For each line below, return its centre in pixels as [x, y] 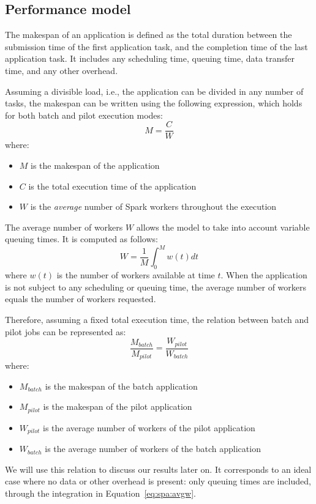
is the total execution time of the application [112, 186]
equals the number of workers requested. [81, 299]
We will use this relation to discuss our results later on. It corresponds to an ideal [158, 469]
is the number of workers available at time [136, 275]
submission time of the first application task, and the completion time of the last [156, 46]
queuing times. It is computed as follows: [81, 239]
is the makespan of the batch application [121, 386]
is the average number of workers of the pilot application [149, 427]
